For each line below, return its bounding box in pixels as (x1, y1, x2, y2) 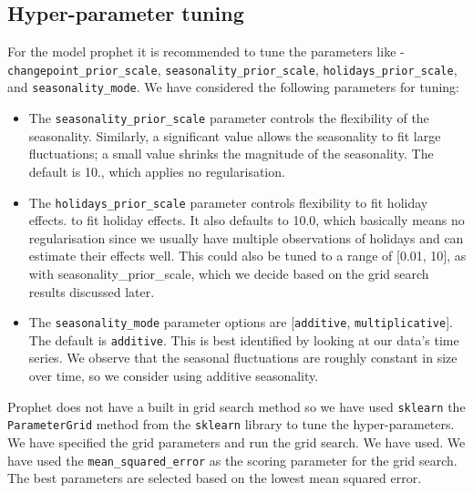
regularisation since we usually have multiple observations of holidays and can (28, 228, 464, 247)
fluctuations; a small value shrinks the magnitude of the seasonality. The (28, 144, 434, 163)
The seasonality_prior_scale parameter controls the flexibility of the (28, 108, 429, 128)
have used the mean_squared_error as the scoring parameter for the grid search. (7, 450, 458, 469)
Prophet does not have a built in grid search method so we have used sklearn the (7, 396, 466, 416)
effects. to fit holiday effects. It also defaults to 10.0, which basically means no (28, 211, 465, 230)
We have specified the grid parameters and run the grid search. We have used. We (7, 432, 466, 451)
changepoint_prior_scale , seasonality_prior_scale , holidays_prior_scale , (7, 59, 458, 78)
